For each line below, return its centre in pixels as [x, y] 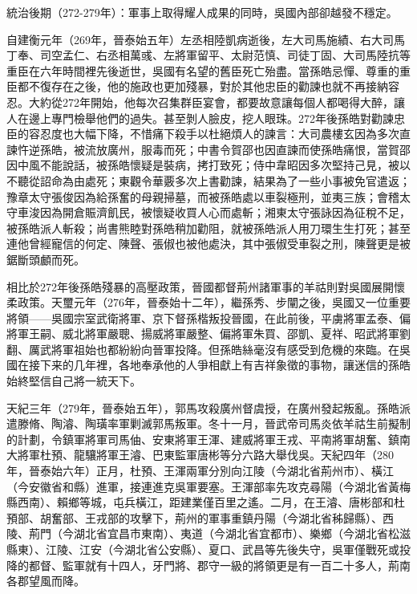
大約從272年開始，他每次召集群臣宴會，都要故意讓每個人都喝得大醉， [211, 102]
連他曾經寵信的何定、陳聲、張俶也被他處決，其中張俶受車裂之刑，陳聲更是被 [208, 244]
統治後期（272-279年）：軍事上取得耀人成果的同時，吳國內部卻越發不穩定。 [202, 12]
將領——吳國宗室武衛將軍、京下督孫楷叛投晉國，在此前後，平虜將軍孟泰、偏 [208, 317]
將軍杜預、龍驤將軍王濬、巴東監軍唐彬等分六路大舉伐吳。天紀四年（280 [205, 455]
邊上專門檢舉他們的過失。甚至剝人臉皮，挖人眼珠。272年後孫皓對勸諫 [211, 118]
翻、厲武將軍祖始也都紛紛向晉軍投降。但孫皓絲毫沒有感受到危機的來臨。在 [203, 349]
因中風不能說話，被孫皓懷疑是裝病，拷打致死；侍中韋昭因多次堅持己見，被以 [208, 165]
